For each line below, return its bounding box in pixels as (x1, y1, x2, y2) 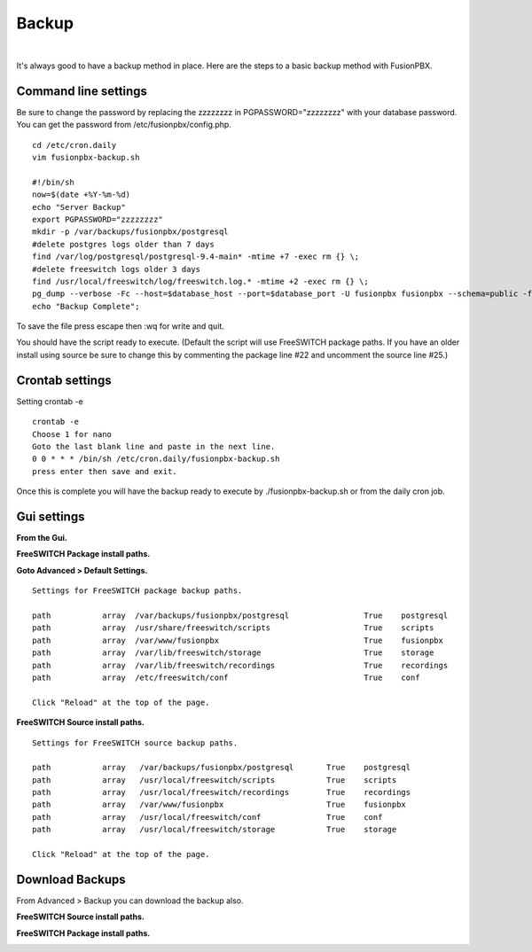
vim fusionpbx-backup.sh (32, 152, 140, 163)
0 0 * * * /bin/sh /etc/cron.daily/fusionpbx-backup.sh (32, 454, 280, 464)
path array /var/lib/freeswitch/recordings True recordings (32, 660, 449, 670)
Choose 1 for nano (32, 429, 113, 439)
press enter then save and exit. (32, 466, 177, 476)
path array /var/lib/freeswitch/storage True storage (32, 648, 434, 658)
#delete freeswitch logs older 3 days (32, 264, 201, 274)
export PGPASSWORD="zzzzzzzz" (32, 214, 164, 224)
